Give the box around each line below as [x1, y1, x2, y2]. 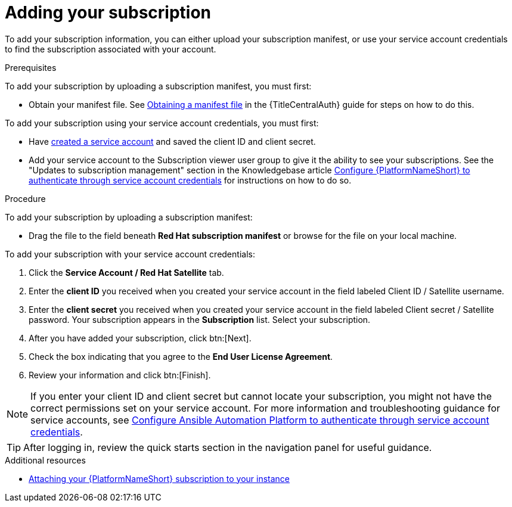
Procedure [5, 193, 46, 204]
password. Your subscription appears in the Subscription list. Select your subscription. [29, 314, 371, 325]
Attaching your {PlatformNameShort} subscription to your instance [29, 473, 290, 484]
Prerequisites [5, 62, 57, 73]
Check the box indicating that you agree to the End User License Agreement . [29, 351, 333, 362]
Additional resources [5, 455, 86, 465]
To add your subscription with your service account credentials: [5, 248, 255, 259]
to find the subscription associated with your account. [5, 43, 216, 54]
